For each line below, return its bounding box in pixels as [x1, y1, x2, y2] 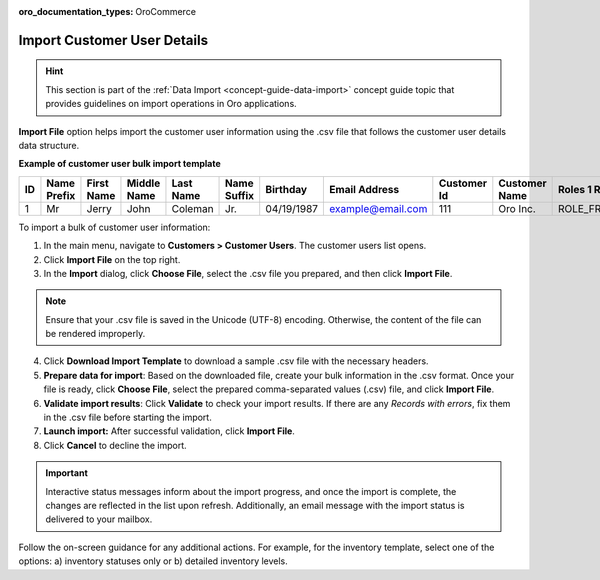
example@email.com [329, 201, 428, 215]
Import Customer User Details [18, 31, 209, 49]
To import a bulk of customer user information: [18, 221, 211, 233]
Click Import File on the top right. [43, 253, 181, 265]
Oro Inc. [498, 201, 537, 215]
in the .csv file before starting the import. [43, 411, 212, 424]
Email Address [329, 182, 400, 196]
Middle [126, 176, 161, 190]
